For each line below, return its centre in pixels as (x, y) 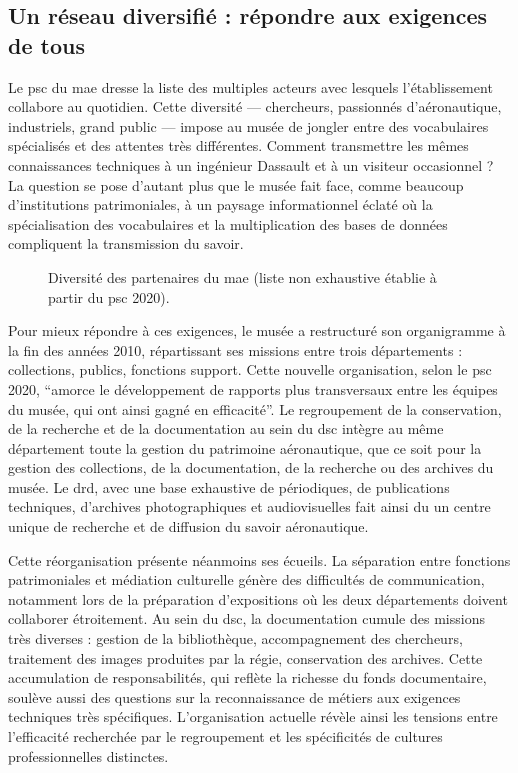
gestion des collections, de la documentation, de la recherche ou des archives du (251, 467)
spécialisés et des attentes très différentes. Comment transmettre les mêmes (238, 145)
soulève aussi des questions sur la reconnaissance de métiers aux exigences (234, 696)
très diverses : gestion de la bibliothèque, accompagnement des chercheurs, (235, 638)
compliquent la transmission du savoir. (126, 243)
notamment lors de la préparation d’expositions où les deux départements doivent (258, 598)
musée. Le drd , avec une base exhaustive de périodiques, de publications (229, 486)
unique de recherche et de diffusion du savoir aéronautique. (188, 526)
